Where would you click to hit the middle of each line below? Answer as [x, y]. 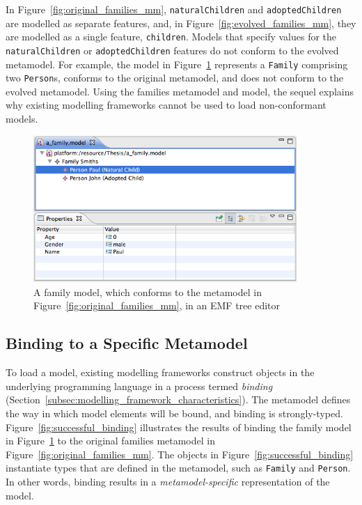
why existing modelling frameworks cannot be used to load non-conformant [166, 105]
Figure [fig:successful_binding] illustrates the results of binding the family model [179, 427]
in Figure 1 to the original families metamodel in [110, 441]
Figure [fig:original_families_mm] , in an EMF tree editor [157, 305]
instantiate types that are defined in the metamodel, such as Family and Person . [178, 468]
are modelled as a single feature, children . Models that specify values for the [171, 37]
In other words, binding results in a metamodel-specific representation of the [168, 481]
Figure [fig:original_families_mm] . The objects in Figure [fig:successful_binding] [180, 454]
